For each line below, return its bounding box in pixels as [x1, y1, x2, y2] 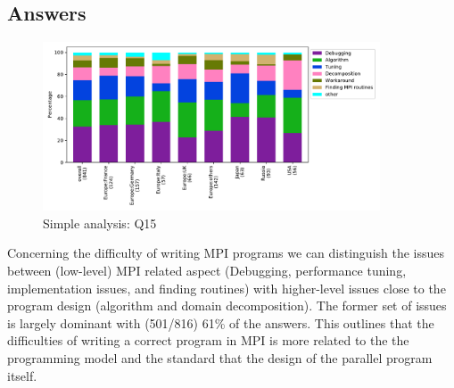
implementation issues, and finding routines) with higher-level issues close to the [7, 278, 446, 297]
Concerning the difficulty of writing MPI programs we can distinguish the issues [7, 244, 445, 262]
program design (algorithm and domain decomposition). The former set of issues [7, 296, 447, 315]
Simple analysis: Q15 [43, 213, 157, 232]
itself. [7, 366, 37, 384]
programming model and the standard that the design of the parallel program [7, 348, 433, 367]
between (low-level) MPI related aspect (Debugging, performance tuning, [7, 260, 407, 279]
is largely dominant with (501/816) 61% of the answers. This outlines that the [7, 313, 434, 332]
